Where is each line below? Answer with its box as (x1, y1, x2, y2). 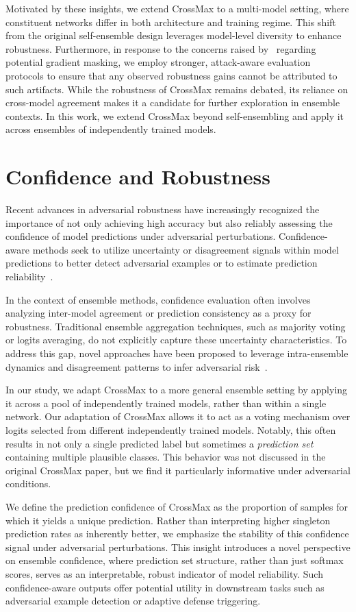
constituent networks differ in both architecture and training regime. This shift (5, 14, 336, 29)
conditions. (5, 476, 51, 491)
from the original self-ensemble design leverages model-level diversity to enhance (5, 28, 342, 42)
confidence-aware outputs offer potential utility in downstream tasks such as (5, 580, 325, 594)
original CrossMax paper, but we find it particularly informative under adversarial (5, 463, 351, 477)
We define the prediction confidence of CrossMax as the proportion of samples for (5, 499, 348, 513)
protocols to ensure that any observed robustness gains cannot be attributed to (5, 68, 338, 82)
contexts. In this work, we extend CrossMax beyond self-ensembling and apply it (5, 108, 344, 123)
